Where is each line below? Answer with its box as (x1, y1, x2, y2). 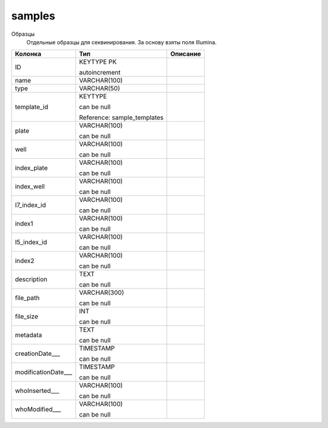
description (15, 275, 48, 284)
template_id (15, 103, 49, 112)
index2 (15, 256, 35, 265)
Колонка (15, 50, 42, 58)
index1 (15, 219, 33, 228)
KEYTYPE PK (79, 58, 117, 66)
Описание (170, 50, 202, 58)
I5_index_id (15, 238, 47, 247)
